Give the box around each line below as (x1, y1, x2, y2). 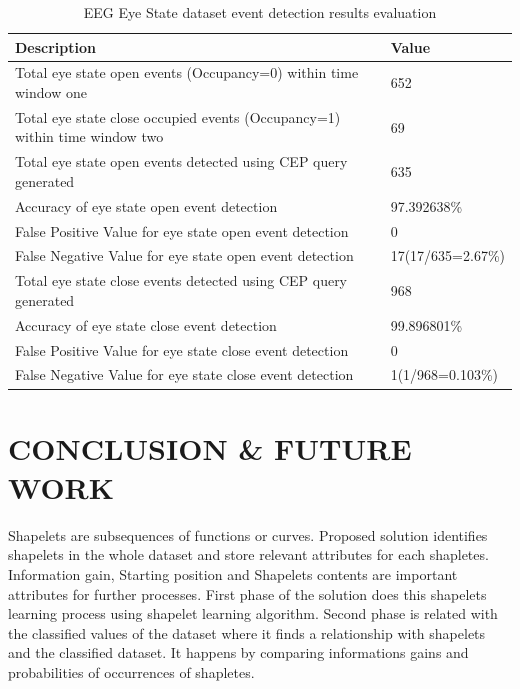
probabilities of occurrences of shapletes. (8, 661, 255, 682)
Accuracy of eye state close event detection (15, 314, 277, 335)
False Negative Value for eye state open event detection (15, 245, 354, 266)
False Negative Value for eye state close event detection (15, 364, 354, 385)
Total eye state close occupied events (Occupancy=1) (15, 106, 341, 127)
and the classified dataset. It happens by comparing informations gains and (8, 642, 469, 663)
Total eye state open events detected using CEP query (15, 151, 348, 172)
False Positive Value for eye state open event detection (15, 220, 349, 241)
